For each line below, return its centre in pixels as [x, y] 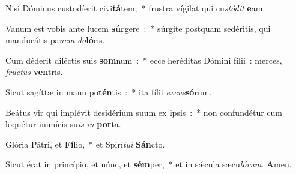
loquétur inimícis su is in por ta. [63, 124]
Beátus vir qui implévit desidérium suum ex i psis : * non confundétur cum [144, 112]
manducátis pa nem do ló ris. [55, 40]
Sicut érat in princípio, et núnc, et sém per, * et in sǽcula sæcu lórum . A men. [149, 164]
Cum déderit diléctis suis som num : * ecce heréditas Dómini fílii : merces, [144, 60]
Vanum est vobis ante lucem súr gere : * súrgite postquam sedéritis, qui [138, 28]
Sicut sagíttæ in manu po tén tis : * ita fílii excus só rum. [109, 91]
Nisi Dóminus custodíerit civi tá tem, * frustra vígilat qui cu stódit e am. [135, 8]
